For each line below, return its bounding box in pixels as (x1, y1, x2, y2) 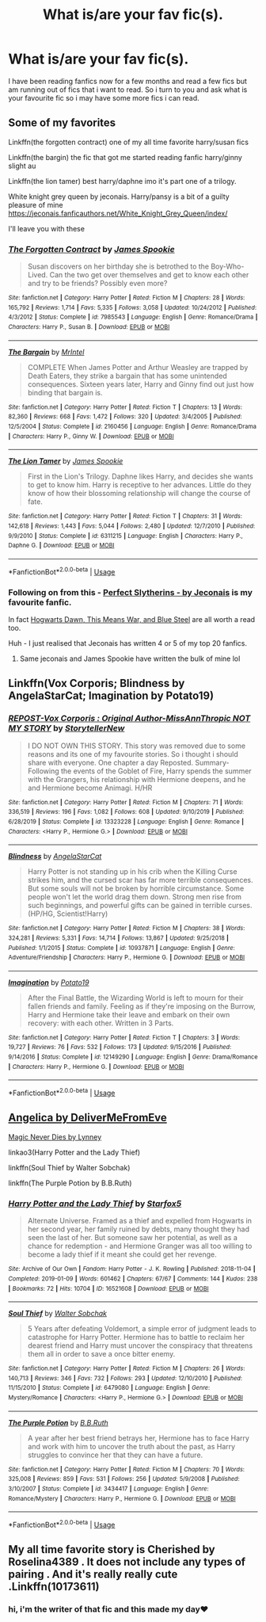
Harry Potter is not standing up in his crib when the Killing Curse (27, 867, 237, 876)
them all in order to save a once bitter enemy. (27, 1349, 176, 1359)
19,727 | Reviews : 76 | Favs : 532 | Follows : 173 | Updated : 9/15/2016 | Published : (8, 1044, 232, 1051)
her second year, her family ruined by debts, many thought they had (27, 1224, 249, 1234)
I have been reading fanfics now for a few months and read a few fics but (8, 76, 248, 86)
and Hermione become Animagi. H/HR (27, 783, 153, 792)
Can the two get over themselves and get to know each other (49, 270, 249, 280)
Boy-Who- (211, 261, 245, 271)
